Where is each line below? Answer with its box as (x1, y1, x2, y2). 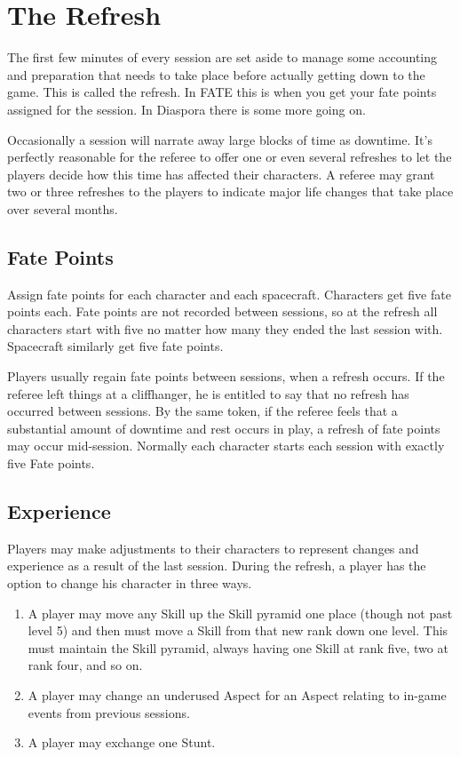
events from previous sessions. (28, 703, 190, 721)
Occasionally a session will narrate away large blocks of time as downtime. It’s (7, 130, 432, 148)
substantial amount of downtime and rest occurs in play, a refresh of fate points (7, 418, 440, 437)
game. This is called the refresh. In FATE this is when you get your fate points (7, 83, 437, 101)
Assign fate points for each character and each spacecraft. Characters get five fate (7, 284, 451, 303)
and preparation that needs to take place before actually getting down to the (7, 65, 425, 84)
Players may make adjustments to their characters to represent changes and (7, 538, 419, 557)
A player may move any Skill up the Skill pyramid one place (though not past (28, 603, 453, 622)
